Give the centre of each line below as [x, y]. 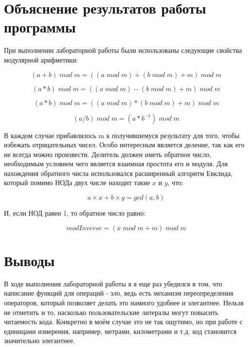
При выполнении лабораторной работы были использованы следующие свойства [123, 50]
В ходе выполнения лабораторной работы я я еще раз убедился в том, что [113, 283]
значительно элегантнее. [40, 340]
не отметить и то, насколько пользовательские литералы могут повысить [111, 312]
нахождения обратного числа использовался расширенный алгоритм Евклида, [118, 173]
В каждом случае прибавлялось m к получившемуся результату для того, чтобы [122, 135]
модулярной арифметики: [41, 59]
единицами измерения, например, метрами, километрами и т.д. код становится [120, 331]
